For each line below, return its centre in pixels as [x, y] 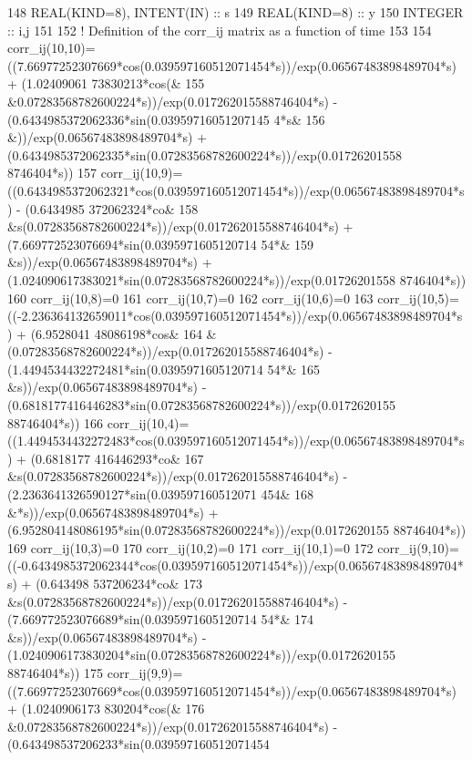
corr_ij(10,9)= [142, 173]
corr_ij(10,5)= [418, 298]
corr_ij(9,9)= [145, 672]
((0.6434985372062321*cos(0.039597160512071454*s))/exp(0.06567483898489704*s [236, 190]
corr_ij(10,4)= [148, 422]
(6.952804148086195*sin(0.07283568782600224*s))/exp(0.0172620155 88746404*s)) [237, 530]
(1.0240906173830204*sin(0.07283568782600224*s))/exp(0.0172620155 [202, 655]
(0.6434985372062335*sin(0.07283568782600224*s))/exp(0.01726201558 [205, 154]
